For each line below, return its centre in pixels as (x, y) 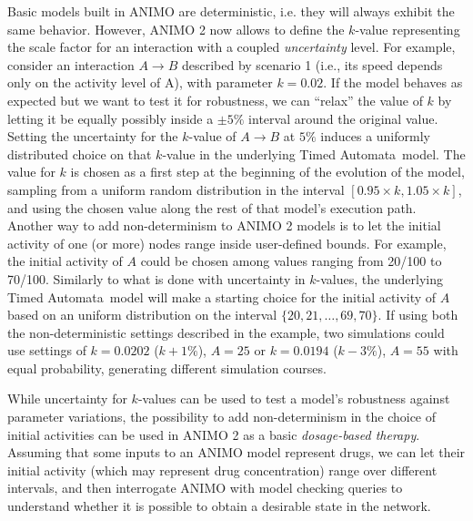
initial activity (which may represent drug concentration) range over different (222, 470)
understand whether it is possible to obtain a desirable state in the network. (219, 506)
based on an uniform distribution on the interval (142, 315)
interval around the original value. (343, 118)
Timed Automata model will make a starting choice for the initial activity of (222, 296)
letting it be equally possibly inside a (111, 118)
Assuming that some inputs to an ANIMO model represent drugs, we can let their (236, 452)
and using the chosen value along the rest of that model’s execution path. (212, 207)
